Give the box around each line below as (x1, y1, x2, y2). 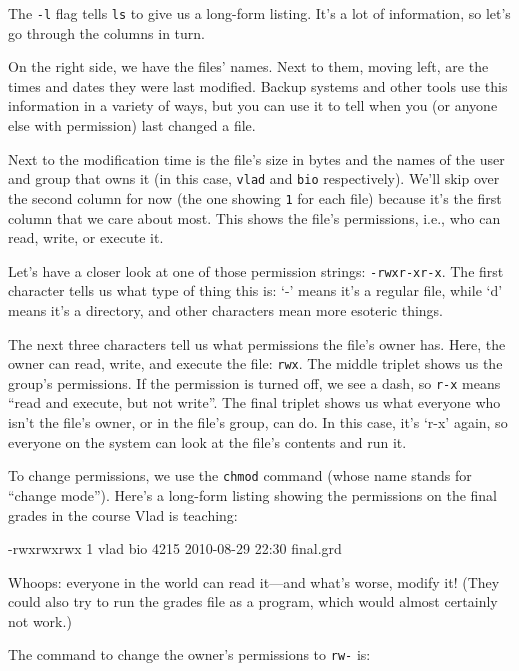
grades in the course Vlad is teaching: (8, 504, 238, 525)
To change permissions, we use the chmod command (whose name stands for (8, 465, 472, 486)
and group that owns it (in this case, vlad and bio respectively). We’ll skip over (8, 168, 500, 189)
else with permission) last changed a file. (8, 115, 256, 136)
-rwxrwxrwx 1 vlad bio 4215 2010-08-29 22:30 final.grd (8, 538, 342, 559)
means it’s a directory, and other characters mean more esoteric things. (8, 299, 444, 320)
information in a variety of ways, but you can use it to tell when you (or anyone (8, 95, 498, 116)
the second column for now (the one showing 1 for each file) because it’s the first (8, 187, 502, 208)
